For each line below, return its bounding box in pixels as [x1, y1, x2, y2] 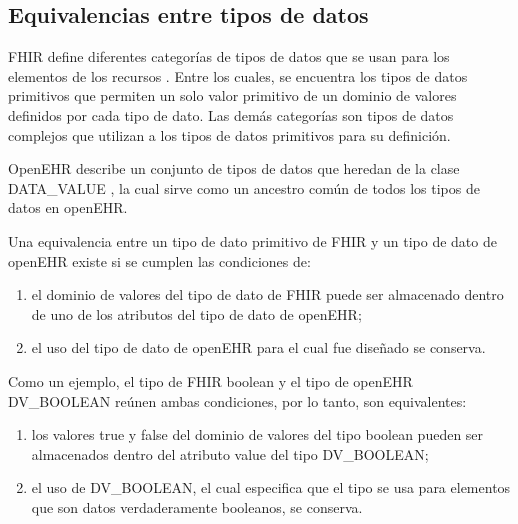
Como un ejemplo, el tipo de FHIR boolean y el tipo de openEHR [8, 370, 413, 391]
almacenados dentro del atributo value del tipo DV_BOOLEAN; [31, 443, 429, 464]
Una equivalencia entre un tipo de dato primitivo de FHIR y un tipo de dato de [8, 230, 497, 251]
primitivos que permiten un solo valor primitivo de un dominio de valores [8, 85, 457, 106]
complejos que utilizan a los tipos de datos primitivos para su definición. [8, 124, 451, 145]
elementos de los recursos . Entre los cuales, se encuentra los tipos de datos [8, 65, 468, 86]
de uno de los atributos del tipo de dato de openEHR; [31, 303, 362, 324]
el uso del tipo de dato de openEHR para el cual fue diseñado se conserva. [31, 337, 486, 358]
